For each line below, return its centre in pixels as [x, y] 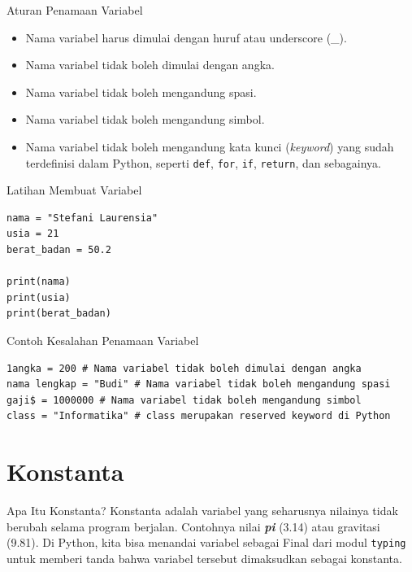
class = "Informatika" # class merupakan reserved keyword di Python [199, 416]
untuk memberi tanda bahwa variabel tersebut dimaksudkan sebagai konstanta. [204, 558]
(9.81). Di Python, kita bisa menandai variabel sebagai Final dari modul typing [206, 542]
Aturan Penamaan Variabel [75, 10]
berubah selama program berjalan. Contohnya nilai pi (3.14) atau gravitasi [193, 526]
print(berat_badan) [59, 314]
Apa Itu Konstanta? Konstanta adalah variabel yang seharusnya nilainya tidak [202, 511]
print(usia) [39, 297]
